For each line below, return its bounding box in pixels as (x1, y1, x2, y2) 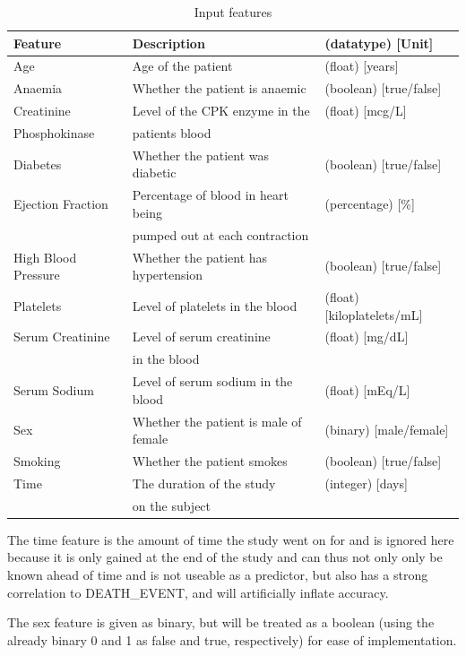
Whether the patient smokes (132, 451, 288, 470)
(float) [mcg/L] (324, 101, 407, 120)
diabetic (132, 163, 177, 182)
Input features (194, 3, 272, 21)
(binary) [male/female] (324, 420, 449, 439)
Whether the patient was (132, 145, 270, 164)
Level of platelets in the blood (132, 296, 298, 315)
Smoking (13, 451, 61, 470)
